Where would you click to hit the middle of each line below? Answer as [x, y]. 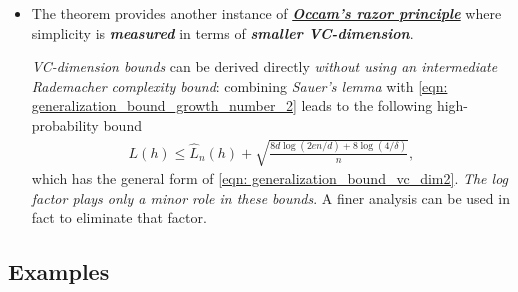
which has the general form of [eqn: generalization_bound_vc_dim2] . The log [270, 178]
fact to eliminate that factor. [119, 217]
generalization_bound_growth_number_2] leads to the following [232, 105]
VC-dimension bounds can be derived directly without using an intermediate [264, 66]
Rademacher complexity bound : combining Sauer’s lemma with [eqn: [239, 85]
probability [65, 124]
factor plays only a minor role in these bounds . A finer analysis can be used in [270, 197]
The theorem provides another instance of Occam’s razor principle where [266, 13]
